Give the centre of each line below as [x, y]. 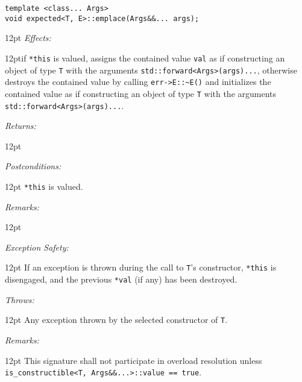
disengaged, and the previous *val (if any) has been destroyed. [121, 279]
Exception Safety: [37, 247]
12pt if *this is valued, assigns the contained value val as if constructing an [145, 58]
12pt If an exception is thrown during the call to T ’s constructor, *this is [141, 267]
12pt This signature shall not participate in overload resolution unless [134, 360]
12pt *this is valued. [44, 186]
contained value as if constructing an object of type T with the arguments [141, 93]
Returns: [20, 126]
